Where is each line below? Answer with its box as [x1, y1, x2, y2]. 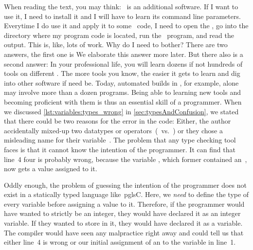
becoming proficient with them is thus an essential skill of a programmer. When [4, 96, 242, 107]
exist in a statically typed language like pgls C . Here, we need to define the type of [4, 189, 249, 199]
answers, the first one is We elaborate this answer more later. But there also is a [4, 49, 243, 59]
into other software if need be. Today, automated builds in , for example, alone [4, 77, 239, 88]
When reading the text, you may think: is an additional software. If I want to [4, 1, 238, 11]
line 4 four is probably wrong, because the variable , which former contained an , [4, 154, 247, 164]
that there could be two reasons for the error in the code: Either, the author [4, 116, 231, 126]
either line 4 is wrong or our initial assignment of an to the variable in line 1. [4, 237, 236, 247]
